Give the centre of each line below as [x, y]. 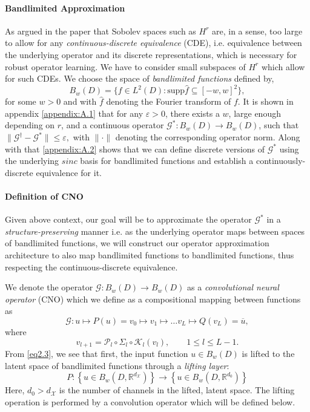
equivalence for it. [69, 172]
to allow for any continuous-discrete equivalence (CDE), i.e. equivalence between [153, 43]
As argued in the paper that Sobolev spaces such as [101, 31]
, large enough [255, 113]
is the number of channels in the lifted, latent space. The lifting [177, 390]
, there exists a [192, 113]
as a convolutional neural [233, 287]
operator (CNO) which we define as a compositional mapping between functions [153, 299]
